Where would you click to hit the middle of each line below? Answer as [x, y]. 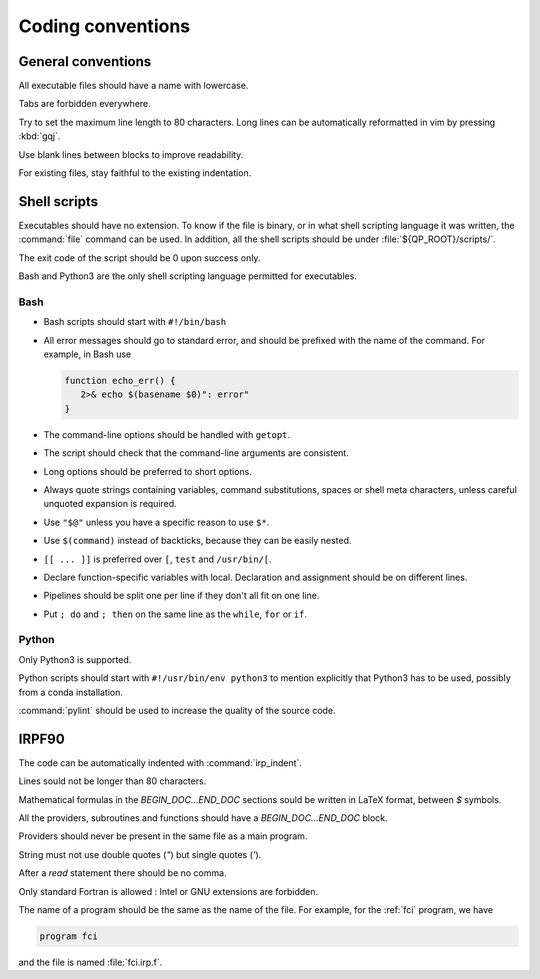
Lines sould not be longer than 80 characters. [112, 781]
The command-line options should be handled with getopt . [166, 434]
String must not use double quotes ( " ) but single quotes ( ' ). [140, 854]
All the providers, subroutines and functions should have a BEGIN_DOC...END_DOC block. [203, 818]
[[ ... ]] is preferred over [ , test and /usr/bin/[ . [157, 559]
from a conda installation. [71, 692]
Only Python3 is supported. [75, 659]
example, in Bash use [87, 354]
